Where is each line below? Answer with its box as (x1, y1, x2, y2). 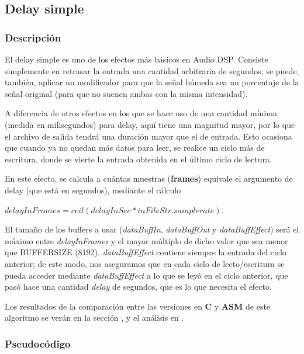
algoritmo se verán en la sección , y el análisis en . (5, 311, 184, 324)
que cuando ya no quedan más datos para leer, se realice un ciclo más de (5, 141, 265, 154)
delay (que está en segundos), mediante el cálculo (5, 183, 181, 196)
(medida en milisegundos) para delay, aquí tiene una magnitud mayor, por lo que (5, 118, 295, 130)
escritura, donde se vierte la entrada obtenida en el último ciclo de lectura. (5, 152, 272, 165)
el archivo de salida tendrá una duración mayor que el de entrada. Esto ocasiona (5, 130, 292, 142)
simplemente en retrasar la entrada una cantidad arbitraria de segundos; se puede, (5, 64, 299, 77)
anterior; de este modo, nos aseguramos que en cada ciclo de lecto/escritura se (5, 257, 285, 269)
